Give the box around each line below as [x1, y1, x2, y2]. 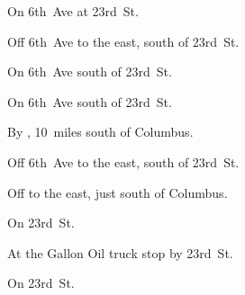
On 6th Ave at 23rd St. [7, 2, 139, 20]
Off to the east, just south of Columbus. [7, 183, 228, 201]
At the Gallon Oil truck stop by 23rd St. [7, 243, 233, 262]
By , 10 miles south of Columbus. [7, 122, 194, 141]
